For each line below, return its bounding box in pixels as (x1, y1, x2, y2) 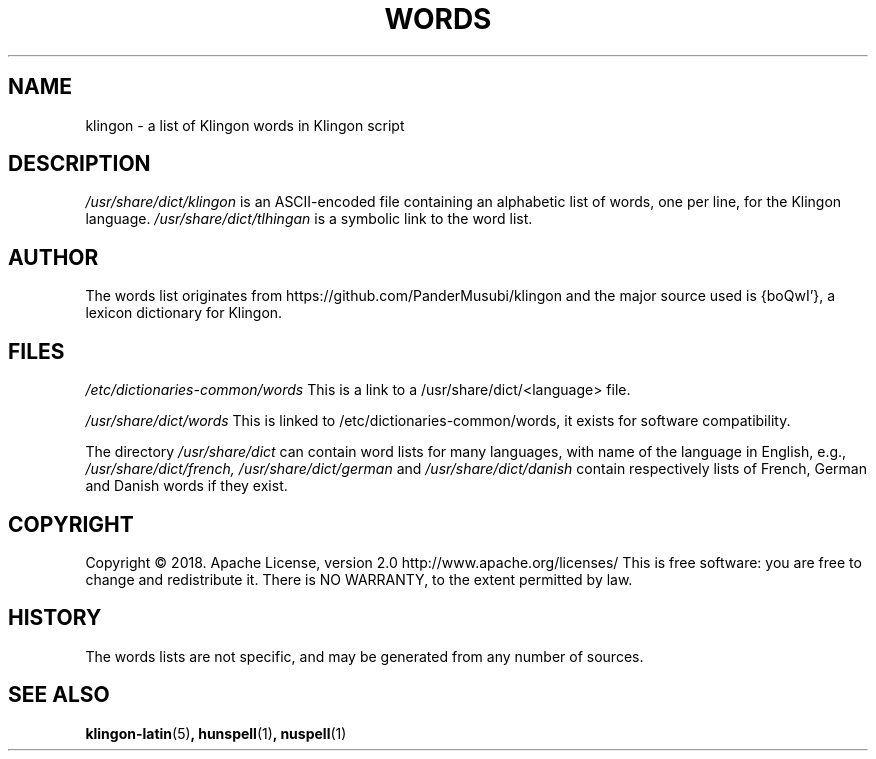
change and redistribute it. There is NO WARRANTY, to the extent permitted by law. (85, 570, 633, 588)
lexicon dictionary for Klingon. (85, 304, 283, 322)
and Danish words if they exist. (85, 477, 288, 495)
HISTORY (8, 605, 102, 631)
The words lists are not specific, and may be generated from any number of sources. (85, 647, 644, 665)
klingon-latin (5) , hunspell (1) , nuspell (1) (85, 724, 347, 742)
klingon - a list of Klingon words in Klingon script (85, 116, 405, 134)
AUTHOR (8, 244, 99, 270)
